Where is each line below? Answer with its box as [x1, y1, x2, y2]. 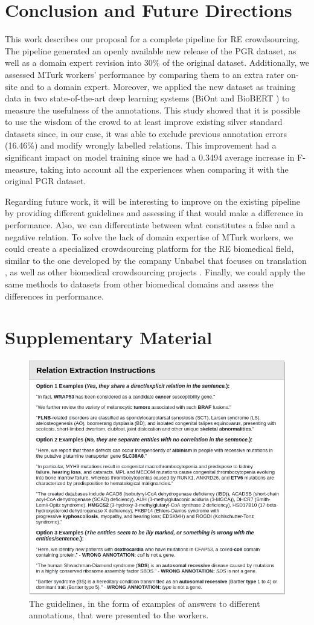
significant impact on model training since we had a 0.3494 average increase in [5, 151, 295, 164]
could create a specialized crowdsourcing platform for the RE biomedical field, [5, 242, 294, 255]
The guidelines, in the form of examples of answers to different [29, 597, 260, 609]
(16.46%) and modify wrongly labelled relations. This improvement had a [5, 139, 277, 152]
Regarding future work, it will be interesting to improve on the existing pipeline [5, 194, 301, 207]
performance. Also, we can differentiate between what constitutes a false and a [5, 219, 296, 231]
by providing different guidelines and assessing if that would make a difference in [5, 207, 304, 219]
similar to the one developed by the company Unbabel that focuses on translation [5, 254, 307, 266]
